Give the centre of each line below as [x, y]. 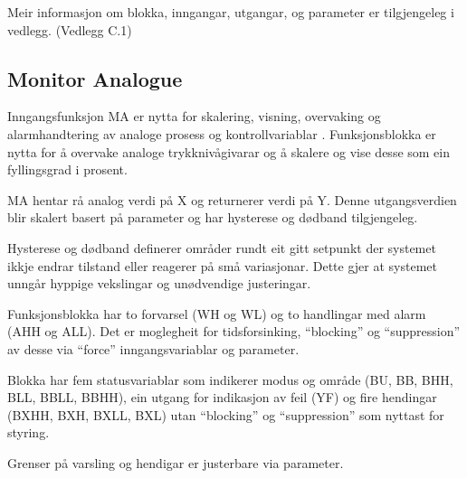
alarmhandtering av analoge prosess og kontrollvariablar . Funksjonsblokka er [222, 133]
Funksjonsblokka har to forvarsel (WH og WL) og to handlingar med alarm [217, 313]
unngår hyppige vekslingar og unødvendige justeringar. [159, 283]
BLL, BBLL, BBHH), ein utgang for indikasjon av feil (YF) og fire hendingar [222, 397]
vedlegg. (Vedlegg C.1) [70, 29]
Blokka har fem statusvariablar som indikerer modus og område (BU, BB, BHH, [230, 379]
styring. [29, 432]
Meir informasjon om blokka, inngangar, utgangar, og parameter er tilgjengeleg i [231, 12]
